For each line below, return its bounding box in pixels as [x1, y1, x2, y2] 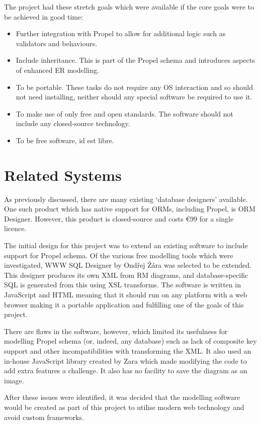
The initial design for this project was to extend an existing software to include [4, 240, 248, 251]
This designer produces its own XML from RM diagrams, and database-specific [4, 269, 248, 280]
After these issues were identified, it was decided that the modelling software [4, 392, 240, 402]
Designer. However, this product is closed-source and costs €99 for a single [4, 213, 234, 224]
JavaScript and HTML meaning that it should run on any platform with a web [4, 289, 247, 299]
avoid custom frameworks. [4, 411, 84, 422]
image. [4, 375, 24, 385]
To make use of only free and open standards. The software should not [16, 108, 233, 119]
